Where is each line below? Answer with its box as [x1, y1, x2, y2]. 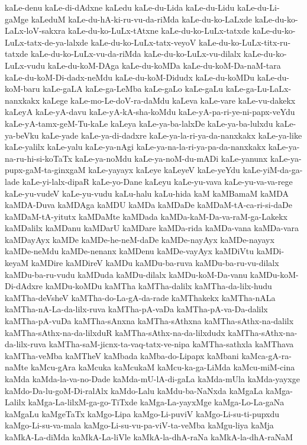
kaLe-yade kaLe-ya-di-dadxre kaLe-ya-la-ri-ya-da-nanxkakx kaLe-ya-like [41, 129, 302, 141]
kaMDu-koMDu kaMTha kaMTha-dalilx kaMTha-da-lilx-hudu [45, 280, 272, 292]
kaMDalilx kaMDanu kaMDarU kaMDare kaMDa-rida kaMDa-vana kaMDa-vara [5, 222, 299, 234]
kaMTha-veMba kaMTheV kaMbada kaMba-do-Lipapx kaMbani [5, 349, 239, 361]
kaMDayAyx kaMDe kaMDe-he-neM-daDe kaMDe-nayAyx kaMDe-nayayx [5, 233, 274, 245]
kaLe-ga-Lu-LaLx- [225, 82, 292, 95]
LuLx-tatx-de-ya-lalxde [5, 36, 88, 48]
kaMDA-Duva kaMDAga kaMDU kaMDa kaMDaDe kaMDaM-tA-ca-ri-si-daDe [5, 199, 293, 211]
